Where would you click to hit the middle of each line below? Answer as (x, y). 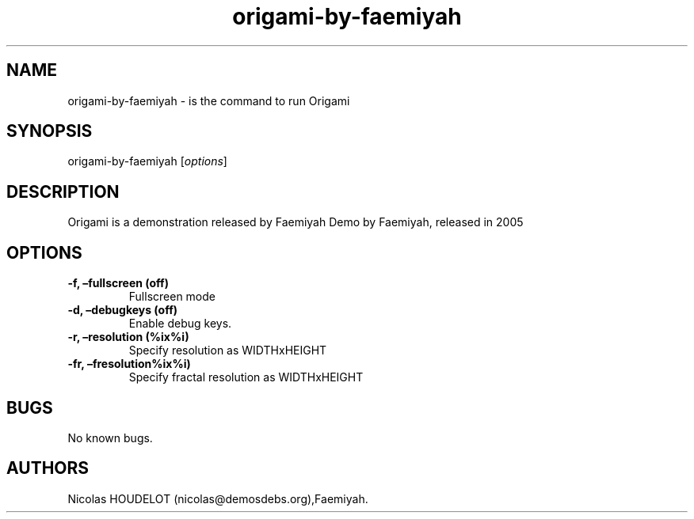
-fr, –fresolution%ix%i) (129, 364)
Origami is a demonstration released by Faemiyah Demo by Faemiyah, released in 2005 (296, 222)
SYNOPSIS (50, 131)
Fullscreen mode (172, 297)
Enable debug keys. (180, 324)
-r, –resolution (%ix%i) (128, 337)
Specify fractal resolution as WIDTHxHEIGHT (246, 377)
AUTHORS (48, 468)
